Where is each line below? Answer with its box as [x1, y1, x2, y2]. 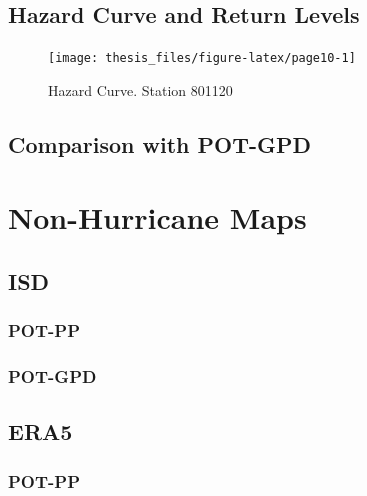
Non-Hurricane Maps [8, 197, 307, 238]
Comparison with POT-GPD [8, 128, 312, 159]
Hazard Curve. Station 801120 [48, 79, 233, 100]
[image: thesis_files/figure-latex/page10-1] [48, 51, 356, 66]
